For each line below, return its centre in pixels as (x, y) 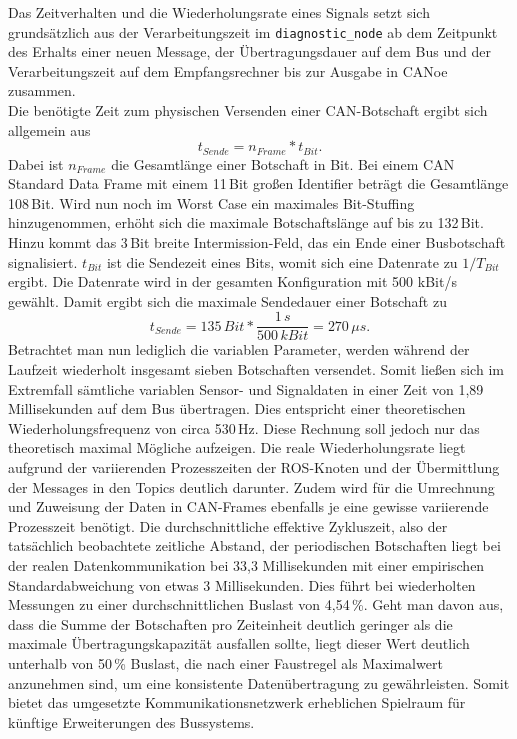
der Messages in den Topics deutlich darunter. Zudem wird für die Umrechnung (251, 486)
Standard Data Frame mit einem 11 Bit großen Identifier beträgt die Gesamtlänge (258, 183)
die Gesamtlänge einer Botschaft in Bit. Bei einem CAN (283, 163)
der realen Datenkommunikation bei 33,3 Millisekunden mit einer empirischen (246, 565)
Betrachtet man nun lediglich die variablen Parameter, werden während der (239, 349)
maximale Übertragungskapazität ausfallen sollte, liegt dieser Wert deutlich (239, 643)
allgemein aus (49, 129)
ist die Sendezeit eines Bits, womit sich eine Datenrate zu (282, 261)
